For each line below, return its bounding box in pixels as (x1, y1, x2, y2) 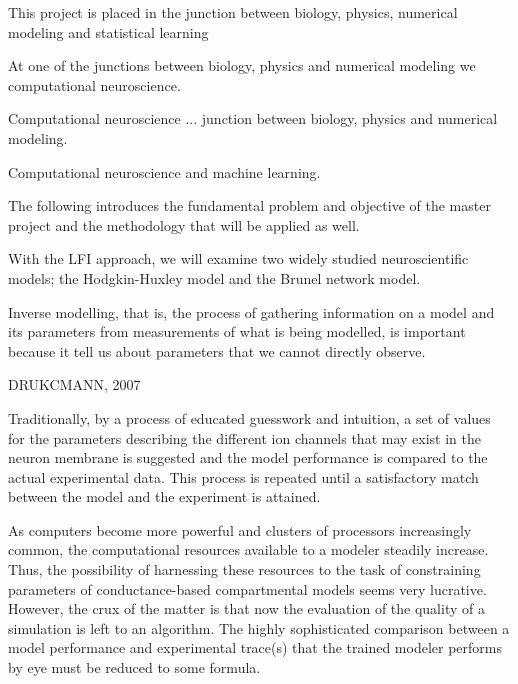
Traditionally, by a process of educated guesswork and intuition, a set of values (8, 407, 491, 428)
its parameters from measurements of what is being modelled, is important (8, 321, 466, 342)
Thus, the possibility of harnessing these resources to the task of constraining (8, 559, 481, 580)
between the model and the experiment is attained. (8, 486, 321, 507)
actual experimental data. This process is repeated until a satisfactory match (8, 466, 479, 487)
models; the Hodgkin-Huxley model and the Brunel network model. (8, 267, 421, 288)
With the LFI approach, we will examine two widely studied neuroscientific (8, 248, 469, 269)
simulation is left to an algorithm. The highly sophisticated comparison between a (8, 617, 510, 638)
